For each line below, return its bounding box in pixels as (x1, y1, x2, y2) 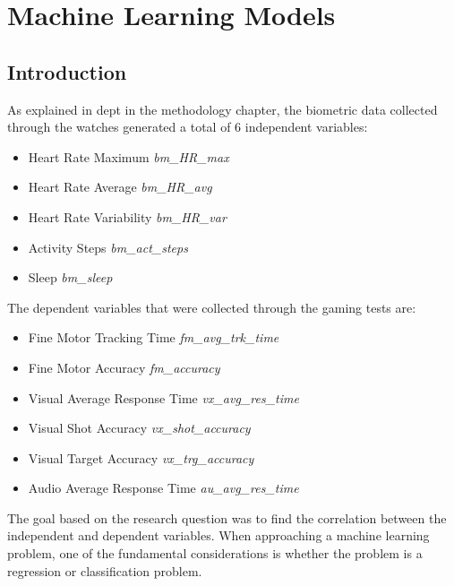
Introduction (7, 57, 127, 85)
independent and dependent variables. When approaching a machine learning (7, 526, 430, 545)
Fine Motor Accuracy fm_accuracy (28, 358, 220, 376)
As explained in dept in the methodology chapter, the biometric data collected (7, 99, 438, 118)
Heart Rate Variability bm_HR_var (28, 207, 227, 226)
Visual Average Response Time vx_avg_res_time (28, 388, 299, 407)
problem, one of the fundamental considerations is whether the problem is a (7, 544, 423, 563)
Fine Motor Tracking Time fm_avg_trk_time (28, 328, 279, 347)
